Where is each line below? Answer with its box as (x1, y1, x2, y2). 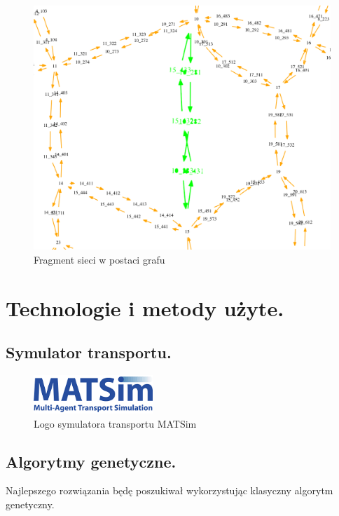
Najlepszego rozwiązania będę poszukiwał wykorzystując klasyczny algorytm (6, 483, 333, 498)
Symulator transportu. (6, 341, 172, 363)
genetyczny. (6, 496, 55, 511)
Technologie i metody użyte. (6, 293, 284, 322)
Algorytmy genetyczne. (6, 450, 177, 472)
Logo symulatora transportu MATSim (34, 416, 197, 430)
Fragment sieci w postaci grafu (34, 252, 165, 266)
